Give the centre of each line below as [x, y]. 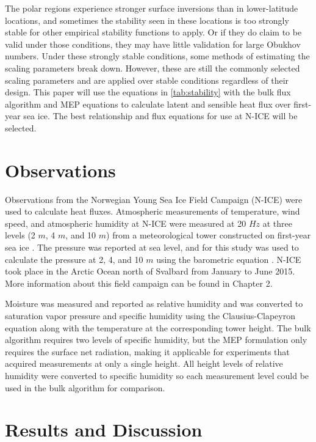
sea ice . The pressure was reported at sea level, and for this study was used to [152, 247]
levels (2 [20, 235]
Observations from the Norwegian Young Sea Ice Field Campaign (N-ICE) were [154, 199]
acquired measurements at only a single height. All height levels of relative [144, 363]
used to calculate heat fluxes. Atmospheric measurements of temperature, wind [153, 211]
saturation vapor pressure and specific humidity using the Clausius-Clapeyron [150, 315]
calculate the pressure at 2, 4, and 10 [74, 259]
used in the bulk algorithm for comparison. [85, 387]
